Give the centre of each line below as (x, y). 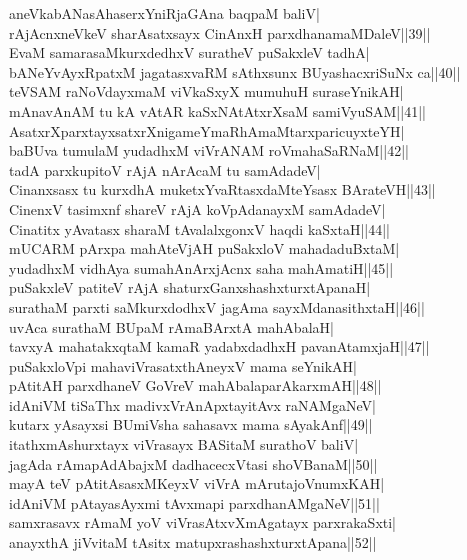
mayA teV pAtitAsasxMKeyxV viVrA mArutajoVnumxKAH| (197, 483)
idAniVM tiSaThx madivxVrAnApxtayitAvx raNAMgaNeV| (192, 404)
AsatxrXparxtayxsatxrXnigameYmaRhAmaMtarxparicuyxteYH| (207, 130)
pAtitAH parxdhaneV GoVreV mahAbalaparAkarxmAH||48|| (195, 385)
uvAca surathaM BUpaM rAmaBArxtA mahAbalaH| (171, 326)
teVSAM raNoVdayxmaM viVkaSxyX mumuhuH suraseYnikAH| (206, 91)
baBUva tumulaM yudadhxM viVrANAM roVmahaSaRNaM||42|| (209, 150)
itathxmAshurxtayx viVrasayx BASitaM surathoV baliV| (184, 444)
